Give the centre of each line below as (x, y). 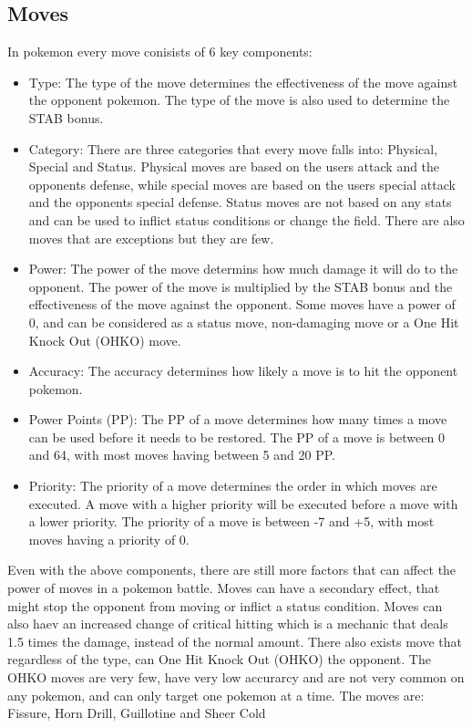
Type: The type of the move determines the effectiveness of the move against (243, 82)
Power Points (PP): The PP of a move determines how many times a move (238, 419)
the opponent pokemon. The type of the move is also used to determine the (239, 100)
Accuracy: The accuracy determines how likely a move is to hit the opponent (243, 371)
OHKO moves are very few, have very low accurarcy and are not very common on (236, 677)
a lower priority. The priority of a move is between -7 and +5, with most (231, 521)
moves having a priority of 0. (109, 539)
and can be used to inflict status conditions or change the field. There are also (246, 219)
